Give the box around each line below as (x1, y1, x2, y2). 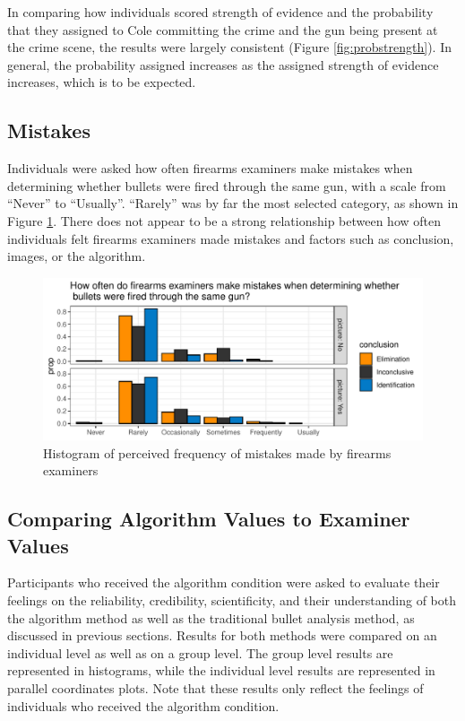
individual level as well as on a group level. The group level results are (7, 643, 393, 662)
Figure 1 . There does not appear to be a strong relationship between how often (7, 211, 442, 230)
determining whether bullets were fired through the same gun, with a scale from (7, 176, 446, 195)
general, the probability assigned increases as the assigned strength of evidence (7, 55, 439, 74)
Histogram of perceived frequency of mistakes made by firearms (43, 443, 392, 462)
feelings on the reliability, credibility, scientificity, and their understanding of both (7, 591, 456, 610)
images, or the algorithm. (7, 247, 146, 265)
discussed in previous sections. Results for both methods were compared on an (7, 626, 437, 645)
